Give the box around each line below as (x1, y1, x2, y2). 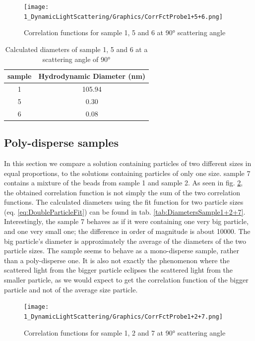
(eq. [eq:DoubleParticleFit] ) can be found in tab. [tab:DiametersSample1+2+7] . (4, 206, 246, 217)
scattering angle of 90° (42, 54, 111, 64)
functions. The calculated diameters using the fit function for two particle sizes (4, 197, 244, 207)
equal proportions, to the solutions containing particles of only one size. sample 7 (4, 168, 251, 178)
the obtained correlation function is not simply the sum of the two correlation (4, 187, 241, 197)
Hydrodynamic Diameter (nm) (38, 71, 146, 81)
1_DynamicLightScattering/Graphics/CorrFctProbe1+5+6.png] (24, 13, 223, 20)
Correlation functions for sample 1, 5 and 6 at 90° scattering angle (24, 27, 226, 38)
